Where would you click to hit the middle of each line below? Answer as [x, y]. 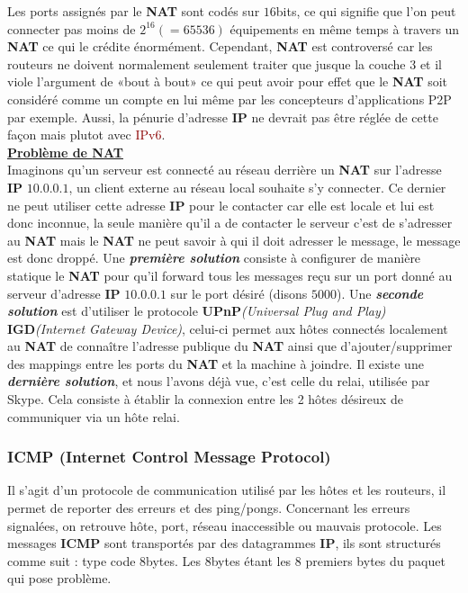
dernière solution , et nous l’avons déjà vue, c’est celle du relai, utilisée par [219, 381]
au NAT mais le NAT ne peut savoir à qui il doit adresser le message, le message [234, 240]
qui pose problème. [59, 578]
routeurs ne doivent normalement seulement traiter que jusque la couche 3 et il [225, 63]
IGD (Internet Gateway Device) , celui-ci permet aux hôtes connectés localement [228, 328]
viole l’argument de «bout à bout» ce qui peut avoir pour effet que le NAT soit [228, 81]
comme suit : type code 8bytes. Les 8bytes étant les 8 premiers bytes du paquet [226, 560]
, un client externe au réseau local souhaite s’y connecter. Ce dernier [257, 187]
